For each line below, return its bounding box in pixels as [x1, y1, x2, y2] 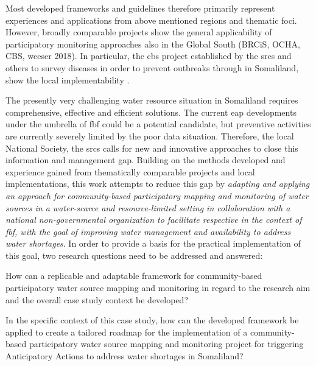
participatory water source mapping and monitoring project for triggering [29, 337, 304, 350]
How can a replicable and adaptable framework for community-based [5, 269, 262, 282]
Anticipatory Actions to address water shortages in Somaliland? [5, 350, 244, 362]
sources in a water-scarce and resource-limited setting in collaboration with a [5, 201, 290, 214]
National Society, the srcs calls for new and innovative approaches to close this [5, 141, 298, 154]
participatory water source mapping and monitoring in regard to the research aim [5, 281, 311, 294]
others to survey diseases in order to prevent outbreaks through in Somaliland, [5, 61, 299, 74]
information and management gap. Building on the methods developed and [5, 153, 286, 166]
